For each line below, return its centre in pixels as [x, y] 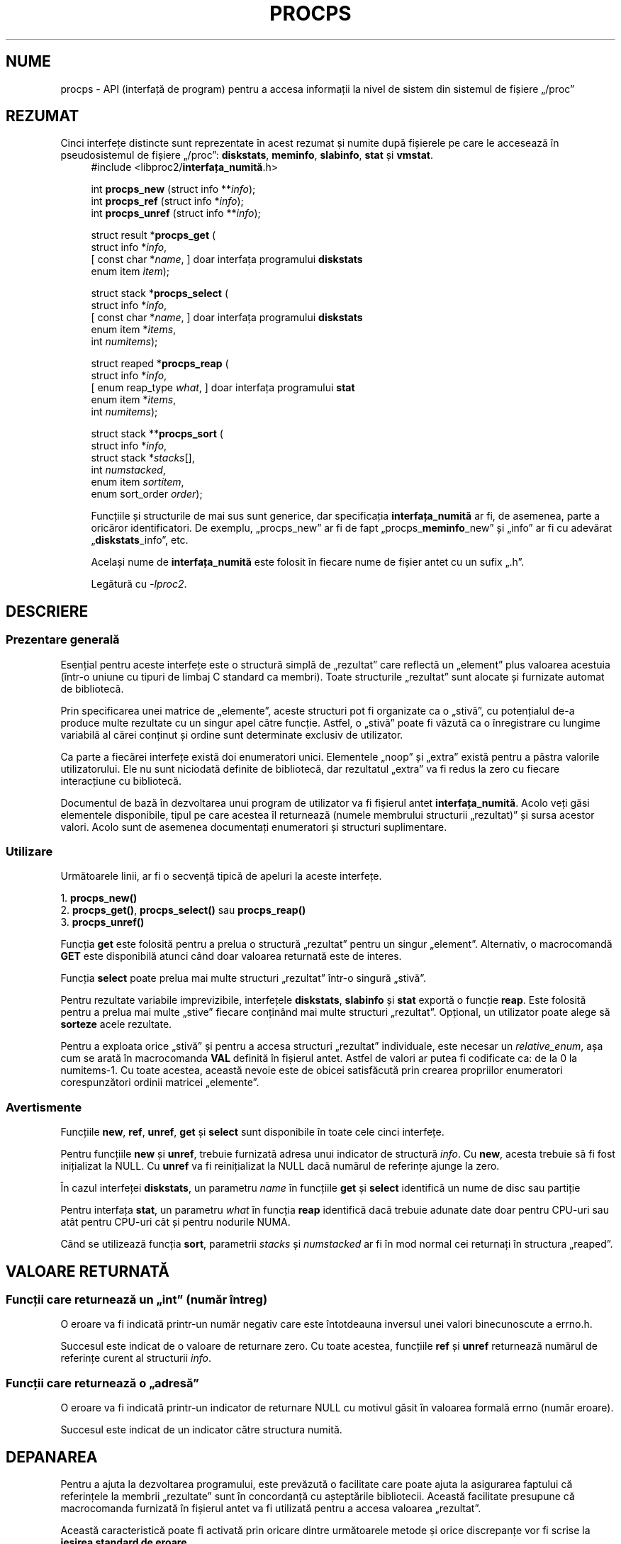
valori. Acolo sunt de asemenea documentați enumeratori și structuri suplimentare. [254, 827]
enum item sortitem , [138, 482]
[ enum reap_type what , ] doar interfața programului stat [223, 388]
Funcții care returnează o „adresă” [102, 1383]
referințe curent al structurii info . [136, 1358]
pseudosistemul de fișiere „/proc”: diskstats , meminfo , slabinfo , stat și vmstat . [247, 155]
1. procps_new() [99, 898]
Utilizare [29, 852]
